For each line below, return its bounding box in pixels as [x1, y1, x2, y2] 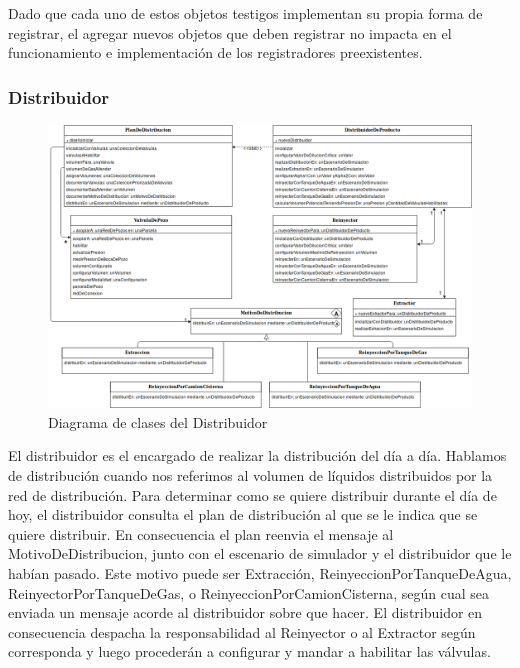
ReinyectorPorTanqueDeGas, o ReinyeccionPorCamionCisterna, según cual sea [8, 582, 490, 603]
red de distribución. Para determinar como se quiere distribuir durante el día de [8, 484, 497, 505]
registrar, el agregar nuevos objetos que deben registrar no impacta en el [8, 22, 452, 43]
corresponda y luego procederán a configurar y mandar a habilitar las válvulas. [8, 641, 491, 662]
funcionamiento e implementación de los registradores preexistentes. [8, 42, 423, 63]
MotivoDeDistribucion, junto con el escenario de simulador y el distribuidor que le [8, 543, 512, 564]
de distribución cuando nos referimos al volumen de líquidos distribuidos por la [8, 465, 493, 485]
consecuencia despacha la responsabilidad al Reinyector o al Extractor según [8, 621, 476, 642]
